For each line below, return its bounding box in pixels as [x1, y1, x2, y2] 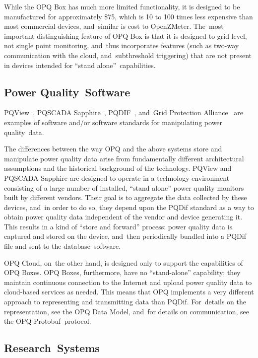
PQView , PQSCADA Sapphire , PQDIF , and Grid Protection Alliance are [4, 107, 243, 118]
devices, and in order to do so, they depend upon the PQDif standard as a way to [4, 202, 254, 212]
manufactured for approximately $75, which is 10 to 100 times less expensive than [4, 11, 253, 21]
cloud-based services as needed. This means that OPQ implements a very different [4, 286, 254, 297]
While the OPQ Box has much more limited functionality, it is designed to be [4, 1, 240, 11]
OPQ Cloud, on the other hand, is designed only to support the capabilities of [4, 257, 243, 268]
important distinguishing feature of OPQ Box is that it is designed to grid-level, [4, 30, 247, 41]
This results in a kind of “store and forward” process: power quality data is [4, 221, 233, 231]
